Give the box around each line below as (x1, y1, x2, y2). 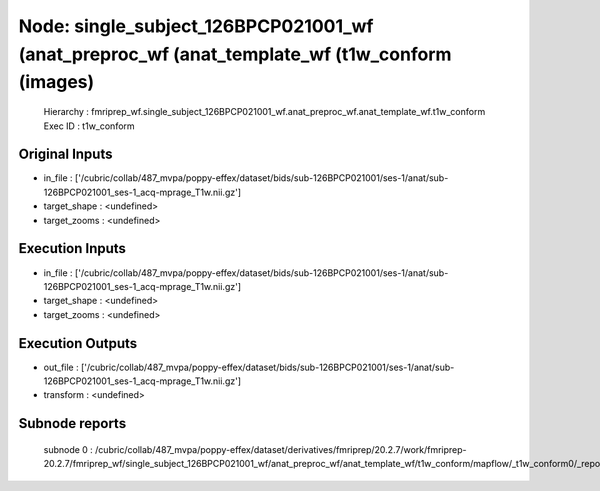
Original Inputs (18, 146, 113, 163)
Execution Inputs (18, 240, 127, 257)
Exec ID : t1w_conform (43, 120, 135, 132)
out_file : (43, 361, 79, 373)
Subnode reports (18, 415, 127, 432)
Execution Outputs (18, 335, 138, 352)
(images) (18, 71, 95, 94)
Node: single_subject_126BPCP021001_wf (18, 15, 374, 37)
